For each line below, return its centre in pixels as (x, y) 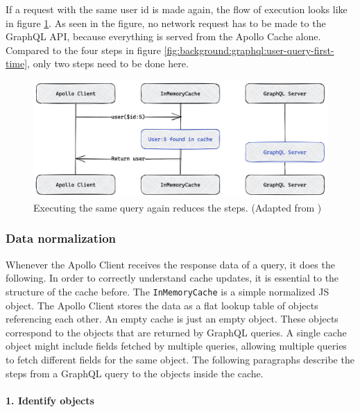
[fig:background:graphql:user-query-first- (249, 50)
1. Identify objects (50, 400)
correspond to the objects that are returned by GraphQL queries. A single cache (176, 332)
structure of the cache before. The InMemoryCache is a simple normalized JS (168, 291)
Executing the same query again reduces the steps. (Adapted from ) (178, 207)
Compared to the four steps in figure (83, 50)
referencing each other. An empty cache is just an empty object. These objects (172, 319)
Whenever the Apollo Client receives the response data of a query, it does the (170, 264)
